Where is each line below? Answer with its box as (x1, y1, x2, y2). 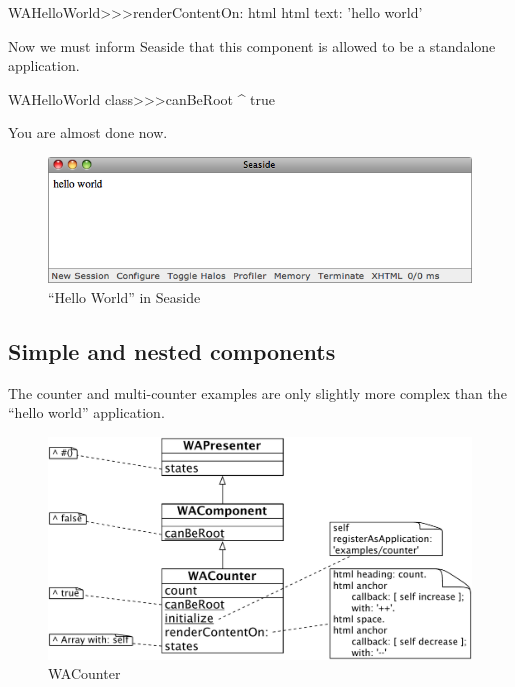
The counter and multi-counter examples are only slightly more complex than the (8, 382, 507, 403)
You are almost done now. (8, 122, 168, 143)
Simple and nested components (8, 335, 336, 366)
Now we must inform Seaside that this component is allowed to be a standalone (8, 35, 496, 56)
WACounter (48, 663, 121, 684)
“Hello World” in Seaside (48, 286, 201, 307)
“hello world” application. (8, 402, 165, 423)
